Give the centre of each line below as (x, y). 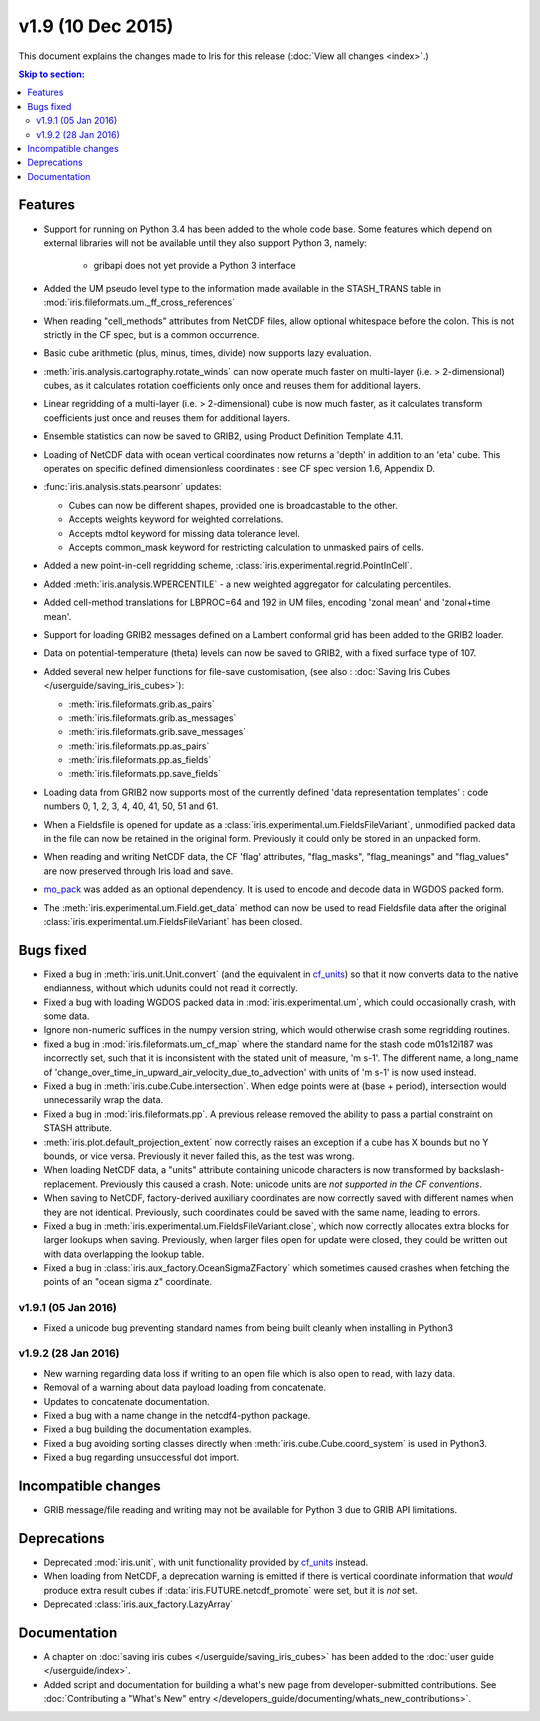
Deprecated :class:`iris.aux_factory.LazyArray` (138, 1604)
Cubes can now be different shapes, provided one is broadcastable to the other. (233, 505)
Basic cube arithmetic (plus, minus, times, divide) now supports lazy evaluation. (207, 353)
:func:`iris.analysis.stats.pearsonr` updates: (132, 487)
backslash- (481, 1170)
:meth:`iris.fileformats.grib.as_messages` (152, 717)
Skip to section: (51, 74)
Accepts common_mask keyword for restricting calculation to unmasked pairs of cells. (246, 547)
